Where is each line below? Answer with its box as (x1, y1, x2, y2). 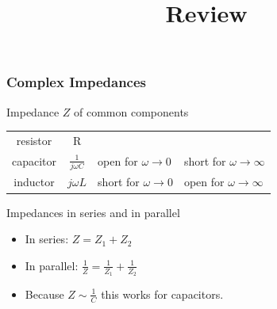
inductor (13, 174, 55, 190)
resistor (16, 132, 52, 149)
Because (25, 285, 64, 302)
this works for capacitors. (101, 285, 224, 302)
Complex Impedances (6, 72, 147, 92)
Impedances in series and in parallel (6, 204, 180, 220)
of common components (74, 103, 189, 120)
